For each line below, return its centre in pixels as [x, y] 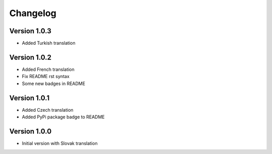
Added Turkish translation [49, 43]
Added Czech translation [48, 110]
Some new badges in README [54, 84]
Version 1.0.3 [30, 31]
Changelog [33, 13]
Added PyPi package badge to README [63, 117]
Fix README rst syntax [46, 76]
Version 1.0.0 [30, 131]
